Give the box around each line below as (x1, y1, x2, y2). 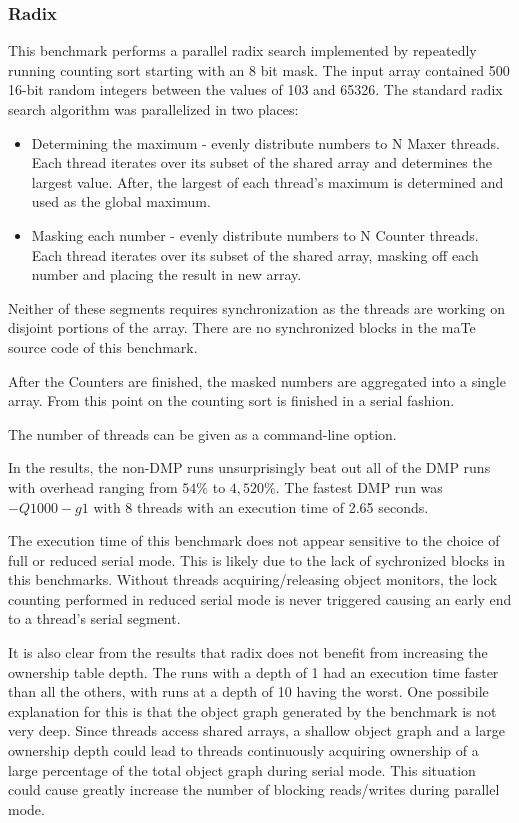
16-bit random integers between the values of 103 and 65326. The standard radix (8, 79, 503, 100)
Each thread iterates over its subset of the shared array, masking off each (31, 244, 479, 265)
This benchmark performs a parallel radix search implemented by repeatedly (8, 40, 477, 61)
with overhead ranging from (8, 476, 178, 497)
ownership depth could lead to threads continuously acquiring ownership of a (8, 740, 479, 761)
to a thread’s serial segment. (8, 608, 181, 629)
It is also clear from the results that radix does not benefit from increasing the (8, 642, 488, 663)
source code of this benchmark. (8, 336, 198, 357)
